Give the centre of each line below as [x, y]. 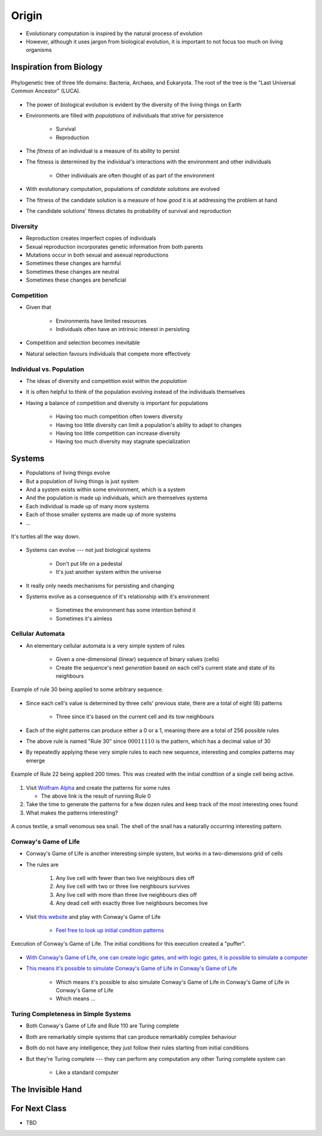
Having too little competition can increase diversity [118, 433]
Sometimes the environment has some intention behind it [126, 610]
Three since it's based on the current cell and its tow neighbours [135, 717]
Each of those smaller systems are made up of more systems [101, 515]
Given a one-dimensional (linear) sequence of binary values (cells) [137, 659]
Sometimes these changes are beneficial [76, 280]
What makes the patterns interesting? [72, 813]
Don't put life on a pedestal [89, 563]
